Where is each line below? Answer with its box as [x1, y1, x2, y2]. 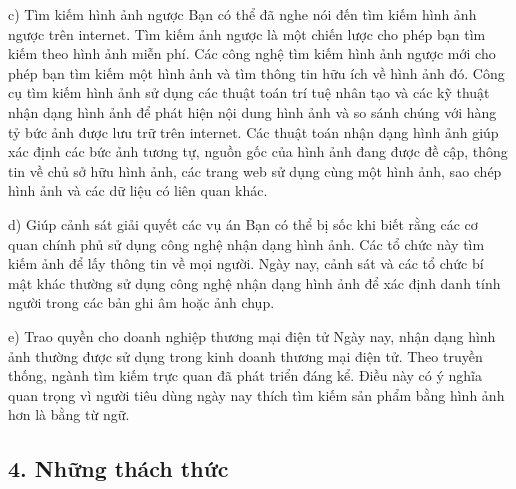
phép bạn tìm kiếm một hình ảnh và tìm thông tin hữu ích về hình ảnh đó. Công [8, 62, 505, 83]
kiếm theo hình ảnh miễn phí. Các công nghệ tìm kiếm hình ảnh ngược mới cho [8, 43, 496, 64]
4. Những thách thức [8, 453, 229, 484]
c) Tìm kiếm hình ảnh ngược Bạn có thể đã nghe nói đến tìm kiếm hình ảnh [8, 4, 477, 24]
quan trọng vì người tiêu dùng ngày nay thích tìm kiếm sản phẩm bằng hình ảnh [8, 384, 505, 405]
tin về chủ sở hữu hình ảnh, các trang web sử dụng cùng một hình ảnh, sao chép [8, 160, 502, 181]
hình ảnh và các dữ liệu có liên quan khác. [8, 180, 268, 201]
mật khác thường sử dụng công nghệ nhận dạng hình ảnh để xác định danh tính [8, 272, 501, 293]
